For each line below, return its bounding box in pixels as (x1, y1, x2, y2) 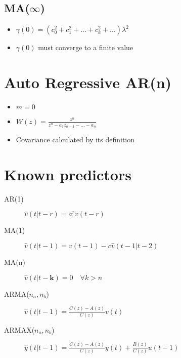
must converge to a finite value (38, 42, 133, 53)
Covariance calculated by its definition (16, 134, 135, 145)
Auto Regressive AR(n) (4, 71, 172, 92)
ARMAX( (4, 324, 35, 335)
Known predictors (4, 164, 131, 184)
